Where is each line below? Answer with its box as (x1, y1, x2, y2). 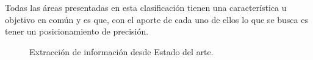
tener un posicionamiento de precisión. (5, 25, 149, 38)
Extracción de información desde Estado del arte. (29, 45, 214, 58)
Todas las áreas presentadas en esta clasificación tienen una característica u (5, 1, 287, 13)
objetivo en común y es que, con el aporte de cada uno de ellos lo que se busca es (5, 13, 308, 25)
